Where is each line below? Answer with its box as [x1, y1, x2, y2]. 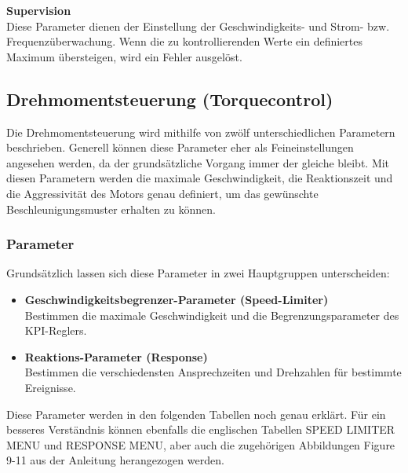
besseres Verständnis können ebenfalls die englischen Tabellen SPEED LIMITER [6, 421, 395, 438]
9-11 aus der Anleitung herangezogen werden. [6, 452, 224, 468]
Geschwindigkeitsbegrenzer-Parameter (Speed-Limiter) [24, 291, 329, 307]
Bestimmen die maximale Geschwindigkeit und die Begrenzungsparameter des [24, 306, 399, 323]
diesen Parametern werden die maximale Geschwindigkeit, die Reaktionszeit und [6, 170, 393, 186]
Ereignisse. [24, 379, 76, 395]
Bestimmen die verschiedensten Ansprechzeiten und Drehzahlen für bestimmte [24, 364, 402, 380]
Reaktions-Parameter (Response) [24, 348, 208, 365]
